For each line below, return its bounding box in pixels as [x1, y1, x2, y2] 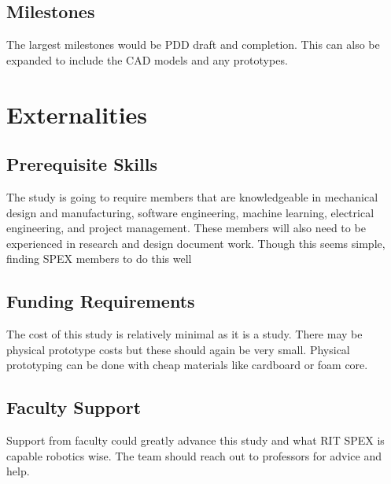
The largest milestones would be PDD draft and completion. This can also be [6, 36, 380, 53]
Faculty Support [6, 395, 142, 419]
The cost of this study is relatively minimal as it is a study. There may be [6, 326, 363, 342]
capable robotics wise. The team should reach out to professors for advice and [6, 447, 382, 464]
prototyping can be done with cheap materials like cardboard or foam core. [6, 357, 368, 373]
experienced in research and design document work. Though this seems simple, [6, 235, 385, 251]
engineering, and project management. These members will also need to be [6, 220, 366, 236]
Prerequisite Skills [6, 152, 157, 176]
